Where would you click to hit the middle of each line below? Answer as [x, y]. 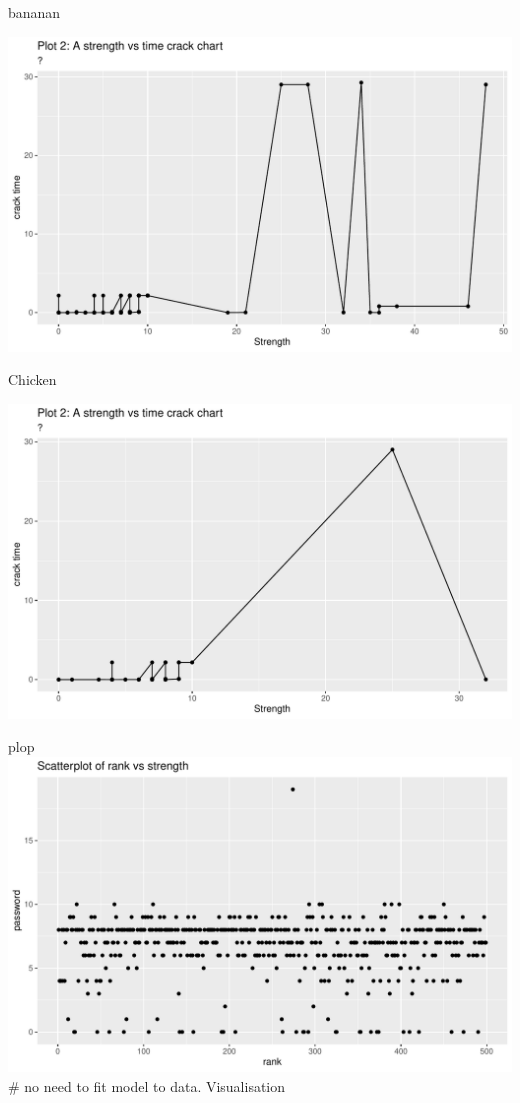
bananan [34, 12]
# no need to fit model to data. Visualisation [147, 1085]
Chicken [32, 379]
